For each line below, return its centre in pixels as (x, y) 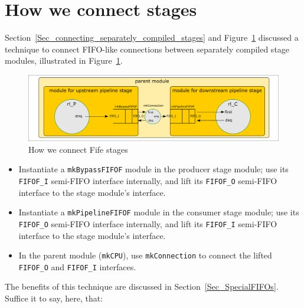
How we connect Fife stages (78, 149)
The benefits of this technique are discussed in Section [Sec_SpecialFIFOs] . (142, 286)
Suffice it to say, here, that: (54, 298)
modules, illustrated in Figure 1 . (64, 60)
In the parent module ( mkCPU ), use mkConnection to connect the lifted (145, 255)
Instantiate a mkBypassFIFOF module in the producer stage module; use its (153, 169)
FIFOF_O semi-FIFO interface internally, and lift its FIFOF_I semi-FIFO (148, 223)
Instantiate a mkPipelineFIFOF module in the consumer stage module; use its (159, 212)
